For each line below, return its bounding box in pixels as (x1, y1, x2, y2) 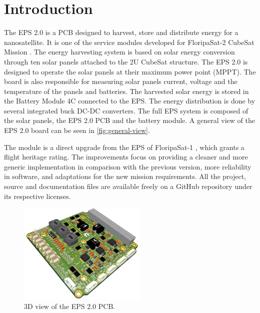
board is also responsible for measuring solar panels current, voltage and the (4, 76, 237, 86)
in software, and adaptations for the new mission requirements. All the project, (4, 171, 246, 181)
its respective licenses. (4, 190, 71, 201)
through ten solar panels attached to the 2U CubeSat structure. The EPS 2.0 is (4, 56, 248, 66)
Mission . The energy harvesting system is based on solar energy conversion (4, 46, 235, 57)
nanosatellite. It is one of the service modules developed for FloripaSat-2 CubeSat (4, 36, 254, 47)
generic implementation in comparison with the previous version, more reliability (4, 161, 251, 171)
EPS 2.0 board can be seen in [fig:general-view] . (4, 125, 150, 135)
